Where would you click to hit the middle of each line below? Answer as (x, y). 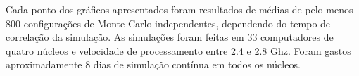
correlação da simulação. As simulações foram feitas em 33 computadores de (170, 37)
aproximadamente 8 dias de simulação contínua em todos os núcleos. (153, 64)
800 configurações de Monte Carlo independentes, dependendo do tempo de (168, 23)
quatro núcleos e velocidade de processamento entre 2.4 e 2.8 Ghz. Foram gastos (178, 50)
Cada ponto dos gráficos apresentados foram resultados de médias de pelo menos (179, 9)
